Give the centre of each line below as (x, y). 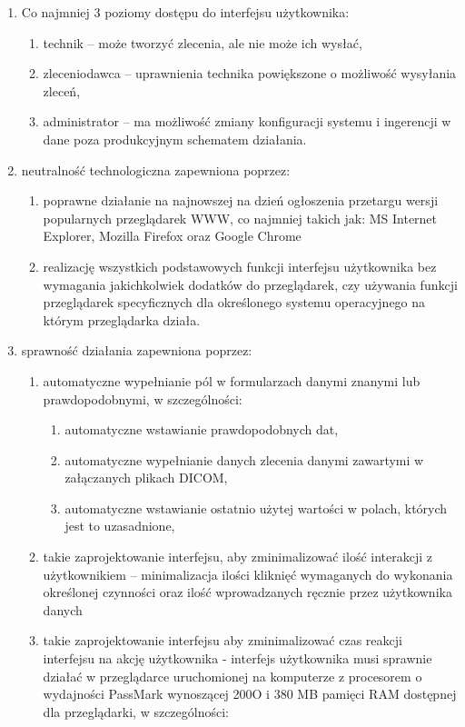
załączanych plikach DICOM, (146, 478)
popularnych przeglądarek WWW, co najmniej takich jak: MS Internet (240, 218)
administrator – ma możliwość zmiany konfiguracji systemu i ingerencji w (247, 121)
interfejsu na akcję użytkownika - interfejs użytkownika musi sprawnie (237, 658)
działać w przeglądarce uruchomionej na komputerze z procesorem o (232, 676)
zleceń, (62, 90)
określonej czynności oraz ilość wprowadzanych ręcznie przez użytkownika (247, 592)
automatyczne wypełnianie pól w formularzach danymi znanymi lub (232, 380)
